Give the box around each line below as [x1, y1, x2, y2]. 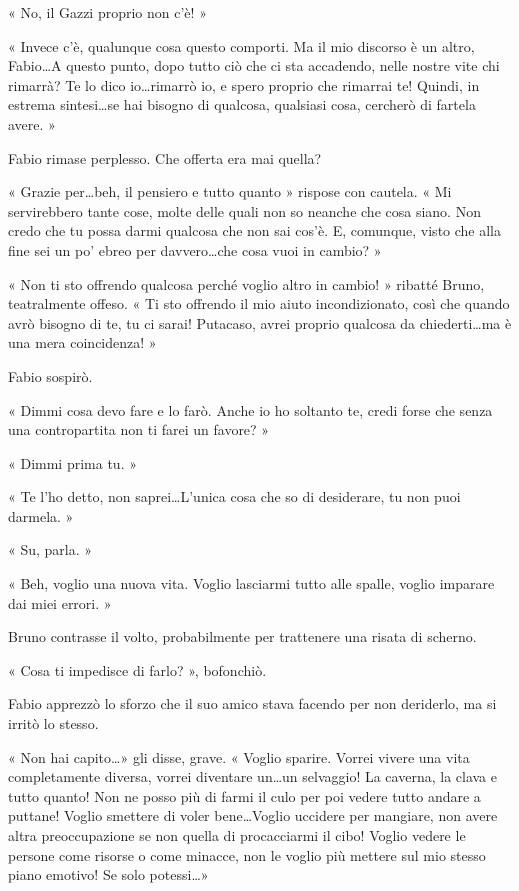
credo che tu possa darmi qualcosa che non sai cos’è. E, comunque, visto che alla [8, 220, 502, 241]
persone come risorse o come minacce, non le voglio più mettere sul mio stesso [8, 844, 486, 865]
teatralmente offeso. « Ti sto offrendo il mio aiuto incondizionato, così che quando [8, 293, 510, 314]
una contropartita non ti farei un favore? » [8, 419, 270, 440]
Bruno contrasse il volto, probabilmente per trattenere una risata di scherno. [8, 626, 477, 647]
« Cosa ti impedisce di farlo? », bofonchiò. [8, 659, 267, 680]
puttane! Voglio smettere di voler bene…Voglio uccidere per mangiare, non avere [8, 805, 498, 826]
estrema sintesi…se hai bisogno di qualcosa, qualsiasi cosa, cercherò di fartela [8, 94, 476, 115]
